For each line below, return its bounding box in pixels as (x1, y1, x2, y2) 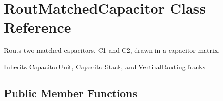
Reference (4, 17, 71, 37)
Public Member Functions (4, 85, 137, 100)
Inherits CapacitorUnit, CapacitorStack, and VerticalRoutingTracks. (4, 61, 207, 71)
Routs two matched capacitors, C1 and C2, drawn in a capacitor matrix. (4, 45, 220, 55)
